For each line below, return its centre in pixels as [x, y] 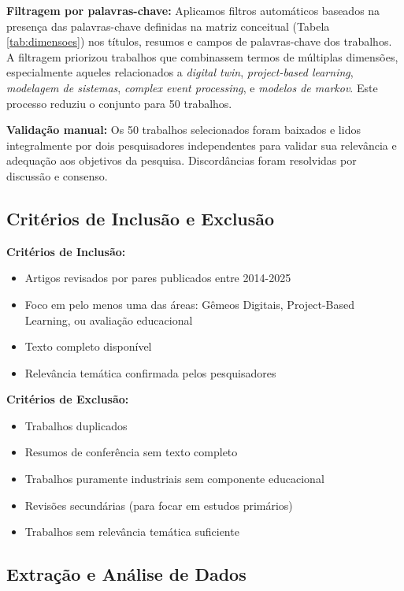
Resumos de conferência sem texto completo [131, 452]
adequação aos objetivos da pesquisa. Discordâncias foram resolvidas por [182, 160]
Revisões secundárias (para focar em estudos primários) [159, 505]
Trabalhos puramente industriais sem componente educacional [174, 479]
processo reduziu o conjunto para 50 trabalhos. [119, 103]
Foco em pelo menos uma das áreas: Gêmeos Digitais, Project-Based [190, 304]
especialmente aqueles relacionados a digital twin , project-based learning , [180, 72]
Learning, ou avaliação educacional [109, 320]
